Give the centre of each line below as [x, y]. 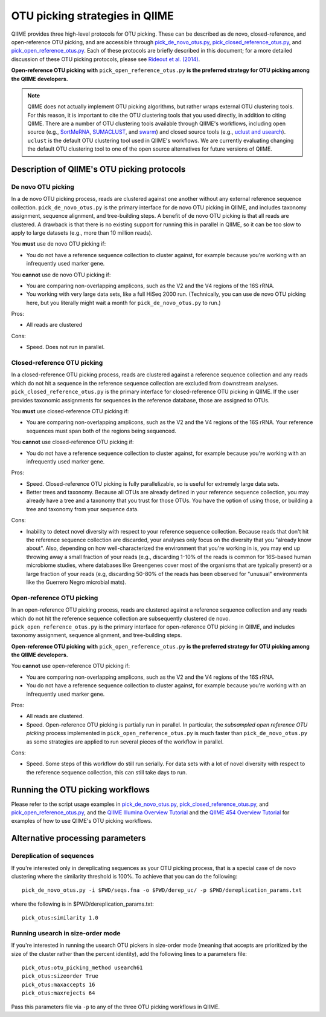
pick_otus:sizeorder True [60, 976]
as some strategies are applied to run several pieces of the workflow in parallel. [125, 742]
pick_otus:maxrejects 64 [59, 993]
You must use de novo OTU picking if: [59, 244]
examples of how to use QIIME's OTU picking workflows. [82, 821]
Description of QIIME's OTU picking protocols [98, 169]
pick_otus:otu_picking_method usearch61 [82, 968]
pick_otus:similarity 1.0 [60, 918]
